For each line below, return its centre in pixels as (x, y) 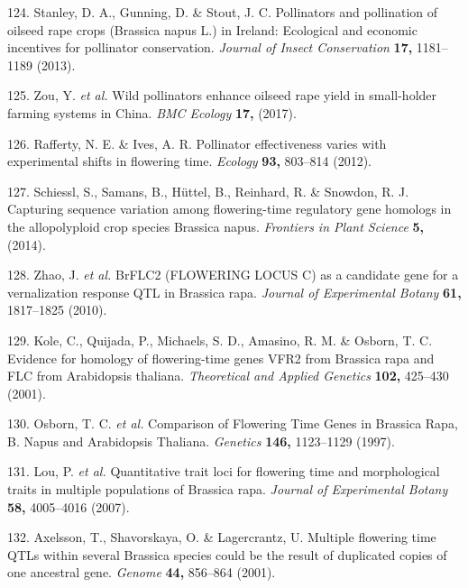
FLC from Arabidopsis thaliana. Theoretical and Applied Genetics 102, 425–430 (228, 376)
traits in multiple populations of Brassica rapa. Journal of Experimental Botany (228, 489)
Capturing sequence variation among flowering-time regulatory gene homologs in (229, 209)
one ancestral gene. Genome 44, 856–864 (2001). (142, 572)
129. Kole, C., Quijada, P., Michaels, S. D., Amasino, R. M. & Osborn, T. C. (220, 340)
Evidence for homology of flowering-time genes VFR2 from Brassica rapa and (221, 358)
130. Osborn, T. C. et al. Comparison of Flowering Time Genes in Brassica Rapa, (233, 423)
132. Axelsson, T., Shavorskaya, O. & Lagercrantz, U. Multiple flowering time (222, 537)
